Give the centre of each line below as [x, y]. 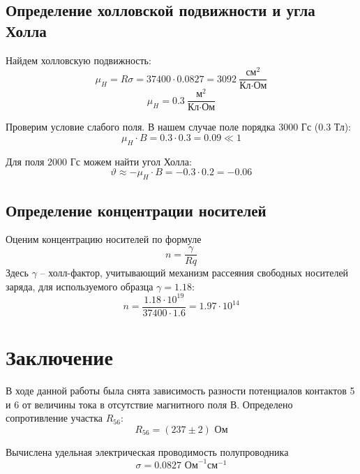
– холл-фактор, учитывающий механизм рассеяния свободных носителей [194, 273]
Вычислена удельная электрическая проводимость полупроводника [147, 451]
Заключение [59, 357]
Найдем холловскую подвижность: [78, 60]
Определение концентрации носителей [136, 210]
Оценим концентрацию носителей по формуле [104, 239]
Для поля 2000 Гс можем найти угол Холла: [99, 161]
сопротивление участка [54, 418]
